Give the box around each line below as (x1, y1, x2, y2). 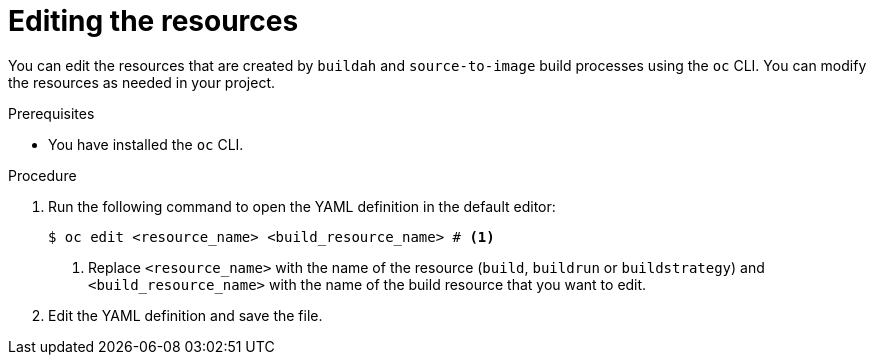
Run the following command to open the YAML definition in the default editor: (48, 197, 556, 215)
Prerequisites (8, 104, 95, 122)
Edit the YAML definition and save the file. (48, 306, 323, 324)
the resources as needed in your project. (8, 73, 276, 91)
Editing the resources (8, 4, 299, 38)
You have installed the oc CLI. (48, 135, 244, 153)
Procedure (8, 166, 77, 184)
